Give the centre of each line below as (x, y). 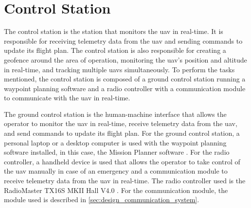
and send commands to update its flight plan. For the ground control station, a (122, 133)
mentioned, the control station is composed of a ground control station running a (125, 79)
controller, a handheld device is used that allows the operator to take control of (122, 161)
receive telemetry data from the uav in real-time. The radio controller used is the (125, 181)
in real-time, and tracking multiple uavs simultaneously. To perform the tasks (119, 69)
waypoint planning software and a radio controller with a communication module (125, 88)
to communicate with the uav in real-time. (67, 98)
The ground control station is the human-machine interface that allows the (115, 114)
